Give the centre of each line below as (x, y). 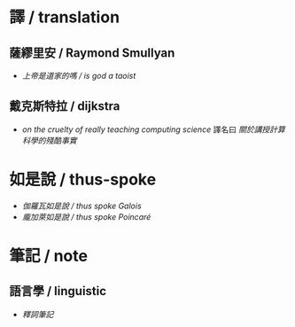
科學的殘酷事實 (49, 140)
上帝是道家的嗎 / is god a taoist (79, 76)
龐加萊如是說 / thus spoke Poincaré (86, 216)
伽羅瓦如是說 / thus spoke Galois (82, 206)
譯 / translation (65, 17)
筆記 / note (49, 256)
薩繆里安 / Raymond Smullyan (92, 53)
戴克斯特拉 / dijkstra (65, 106)
